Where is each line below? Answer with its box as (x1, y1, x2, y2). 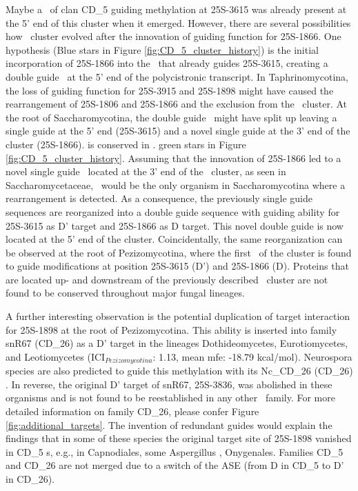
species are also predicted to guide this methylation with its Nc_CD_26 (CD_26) (6, 363, 353, 378)
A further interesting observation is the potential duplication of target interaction (6, 309, 350, 323)
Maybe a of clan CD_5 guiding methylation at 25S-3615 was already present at (6, 2, 347, 16)
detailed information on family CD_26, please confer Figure (6, 404, 259, 419)
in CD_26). (6, 472, 54, 486)
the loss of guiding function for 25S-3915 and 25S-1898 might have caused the (6, 83, 334, 97)
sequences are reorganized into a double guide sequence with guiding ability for (6, 204, 340, 219)
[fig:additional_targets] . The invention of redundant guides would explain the (6, 417, 332, 432)
